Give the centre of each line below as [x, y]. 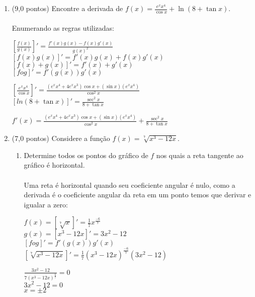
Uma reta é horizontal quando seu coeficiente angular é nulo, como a [130, 184]
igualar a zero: [46, 204]
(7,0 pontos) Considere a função [61, 138]
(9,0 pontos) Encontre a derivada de [67, 8]
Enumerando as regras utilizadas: [63, 28]
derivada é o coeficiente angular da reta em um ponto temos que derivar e [138, 195]
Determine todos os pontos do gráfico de [86, 155]
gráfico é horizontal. [54, 165]
